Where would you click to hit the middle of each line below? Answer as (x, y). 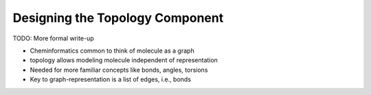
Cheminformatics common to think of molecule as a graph (112, 51)
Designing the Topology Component (118, 18)
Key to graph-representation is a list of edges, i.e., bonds (111, 79)
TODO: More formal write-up (53, 38)
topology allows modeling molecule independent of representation (124, 60)
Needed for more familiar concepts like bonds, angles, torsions (119, 70)
